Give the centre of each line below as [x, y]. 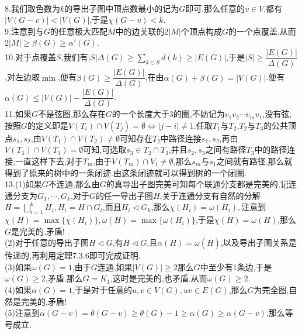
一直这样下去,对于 [49, 161]
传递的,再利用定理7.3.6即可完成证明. [73, 255]
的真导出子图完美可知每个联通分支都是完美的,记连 [201, 184]
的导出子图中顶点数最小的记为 [122, 8]
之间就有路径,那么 [250, 161]
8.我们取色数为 [32, 8]
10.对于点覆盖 [30, 57]
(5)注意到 [22, 313]
